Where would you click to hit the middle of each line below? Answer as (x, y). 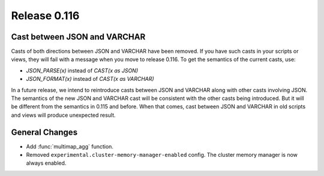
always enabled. (46, 163)
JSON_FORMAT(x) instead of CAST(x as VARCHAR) (90, 79)
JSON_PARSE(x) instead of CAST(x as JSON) (82, 70)
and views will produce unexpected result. (64, 115)
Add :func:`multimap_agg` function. (70, 146)
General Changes (44, 132)
